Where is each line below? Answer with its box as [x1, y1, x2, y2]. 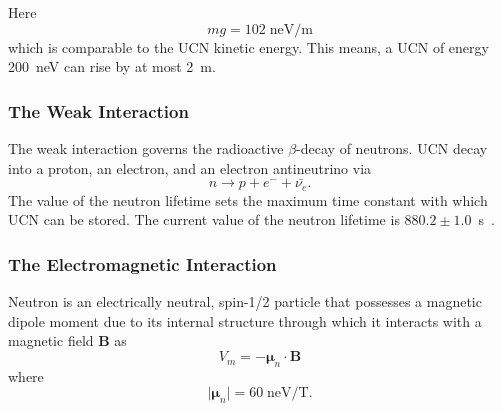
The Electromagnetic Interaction [8, 251, 277, 276]
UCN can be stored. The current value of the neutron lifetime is [8, 209, 400, 230]
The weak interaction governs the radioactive [8, 138, 284, 158]
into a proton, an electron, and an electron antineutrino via [8, 157, 372, 178]
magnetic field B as [8, 330, 127, 351]
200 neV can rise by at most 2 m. [8, 56, 216, 77]
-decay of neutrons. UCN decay [296, 138, 488, 158]
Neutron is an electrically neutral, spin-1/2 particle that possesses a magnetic [8, 291, 482, 312]
